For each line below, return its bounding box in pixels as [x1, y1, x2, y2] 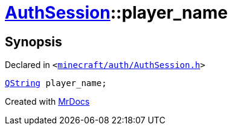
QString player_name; [5, 78, 107, 88]
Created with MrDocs [5, 96, 90, 107]
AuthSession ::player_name [5, 2, 228, 23]
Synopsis [5, 34, 62, 49]
